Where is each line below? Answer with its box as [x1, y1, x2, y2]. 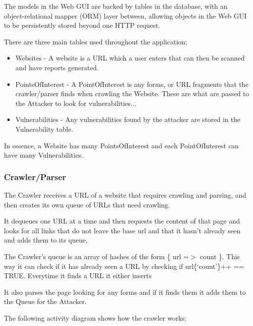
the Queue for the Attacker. [4, 296, 87, 306]
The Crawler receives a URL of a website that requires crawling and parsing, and [4, 189, 247, 200]
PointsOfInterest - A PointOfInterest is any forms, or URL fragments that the [15, 79, 249, 89]
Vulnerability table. [15, 123, 74, 134]
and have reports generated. [15, 62, 99, 72]
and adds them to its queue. [4, 235, 88, 245]
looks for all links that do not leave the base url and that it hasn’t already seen [4, 225, 241, 235]
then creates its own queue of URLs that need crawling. [4, 199, 170, 209]
